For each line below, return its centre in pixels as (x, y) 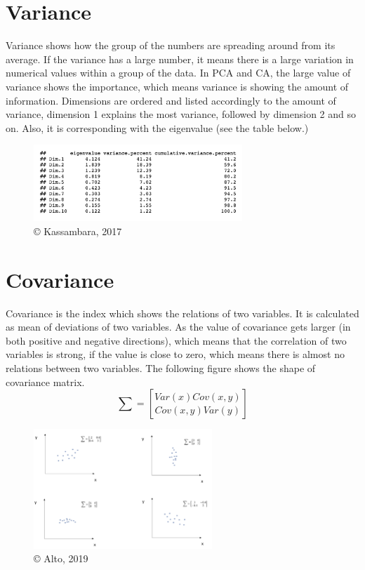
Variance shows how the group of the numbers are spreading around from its (171, 45)
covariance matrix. (45, 382)
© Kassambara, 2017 (78, 231)
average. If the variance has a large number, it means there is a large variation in (180, 59)
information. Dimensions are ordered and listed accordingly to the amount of (171, 100)
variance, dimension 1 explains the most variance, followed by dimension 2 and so (181, 114)
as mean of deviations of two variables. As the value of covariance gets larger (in (178, 327)
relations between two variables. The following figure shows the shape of (161, 367)
